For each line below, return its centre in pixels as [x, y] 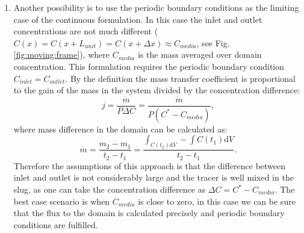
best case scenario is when [62, 201]
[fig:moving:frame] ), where [61, 54]
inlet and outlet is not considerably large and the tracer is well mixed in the [154, 177]
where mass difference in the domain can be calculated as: [120, 129]
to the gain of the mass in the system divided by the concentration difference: [157, 90]
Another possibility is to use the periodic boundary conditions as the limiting [156, 7]
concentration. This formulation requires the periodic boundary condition [149, 66]
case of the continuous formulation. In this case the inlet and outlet [138, 19]
